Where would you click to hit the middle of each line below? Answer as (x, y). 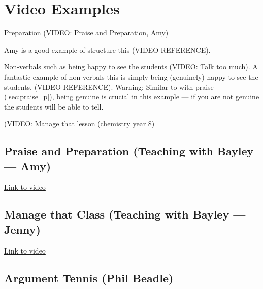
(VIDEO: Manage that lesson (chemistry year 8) (79, 123)
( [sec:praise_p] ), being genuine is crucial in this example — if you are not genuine (132, 97)
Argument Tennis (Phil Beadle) (89, 278)
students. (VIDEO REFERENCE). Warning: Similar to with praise (109, 86)
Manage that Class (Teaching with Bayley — (125, 214)
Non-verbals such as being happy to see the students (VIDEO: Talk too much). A (131, 67)
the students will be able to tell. (54, 106)
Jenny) (22, 229)
